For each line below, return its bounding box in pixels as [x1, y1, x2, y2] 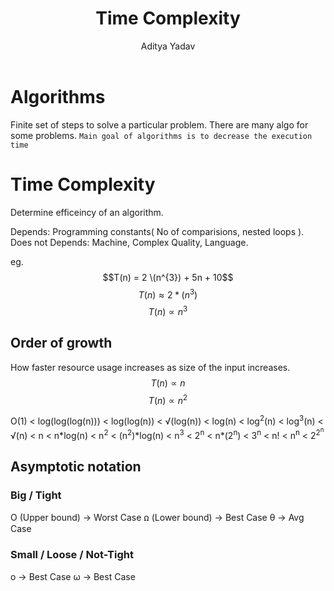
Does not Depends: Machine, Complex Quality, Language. [10, 236, 249, 248]
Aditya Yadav [140, 40, 196, 52]
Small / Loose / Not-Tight [10, 548, 134, 562]
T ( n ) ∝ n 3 [148, 304, 188, 317]
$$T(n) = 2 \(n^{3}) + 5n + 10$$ [102, 271, 234, 283]
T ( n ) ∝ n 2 [148, 392, 188, 406]
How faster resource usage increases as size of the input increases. [10, 361, 291, 373]
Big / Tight [10, 488, 62, 502]
